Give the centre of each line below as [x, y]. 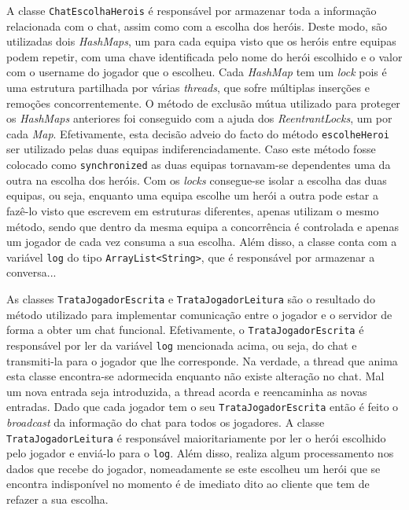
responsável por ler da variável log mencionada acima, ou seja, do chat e [182, 345]
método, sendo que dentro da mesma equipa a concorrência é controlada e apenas [203, 226]
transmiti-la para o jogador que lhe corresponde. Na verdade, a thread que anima [202, 360]
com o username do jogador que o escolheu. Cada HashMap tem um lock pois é [197, 72]
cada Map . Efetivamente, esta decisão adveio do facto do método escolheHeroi [198, 133]
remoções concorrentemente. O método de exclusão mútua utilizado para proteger [203, 103]
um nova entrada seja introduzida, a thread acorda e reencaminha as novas [187, 391]
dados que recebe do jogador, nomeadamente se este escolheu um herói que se [193, 468]
